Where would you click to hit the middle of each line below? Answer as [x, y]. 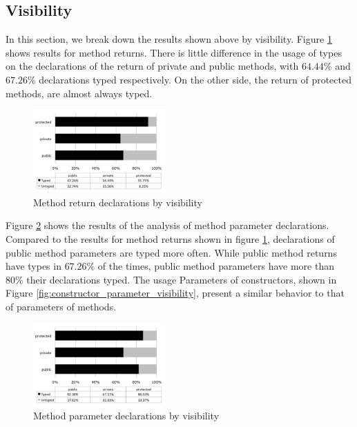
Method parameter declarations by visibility [126, 416]
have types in [33, 266]
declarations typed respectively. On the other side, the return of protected [195, 79]
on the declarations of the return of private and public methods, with [152, 66]
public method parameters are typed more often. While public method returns [171, 252]
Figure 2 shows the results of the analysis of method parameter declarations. [167, 225]
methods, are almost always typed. [79, 93]
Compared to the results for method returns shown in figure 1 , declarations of [170, 239]
